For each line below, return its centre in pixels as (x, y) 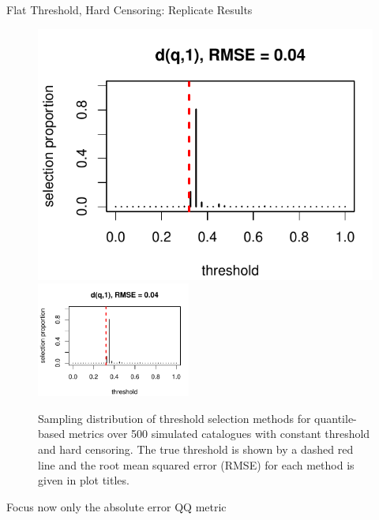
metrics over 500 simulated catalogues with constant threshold (219, 434)
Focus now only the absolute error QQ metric (116, 506)
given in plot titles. (84, 480)
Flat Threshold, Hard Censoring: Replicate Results (129, 9)
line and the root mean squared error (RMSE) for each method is (196, 464)
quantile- (336, 418)
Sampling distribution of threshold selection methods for (174, 418)
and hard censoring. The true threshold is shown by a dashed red (196, 449)
